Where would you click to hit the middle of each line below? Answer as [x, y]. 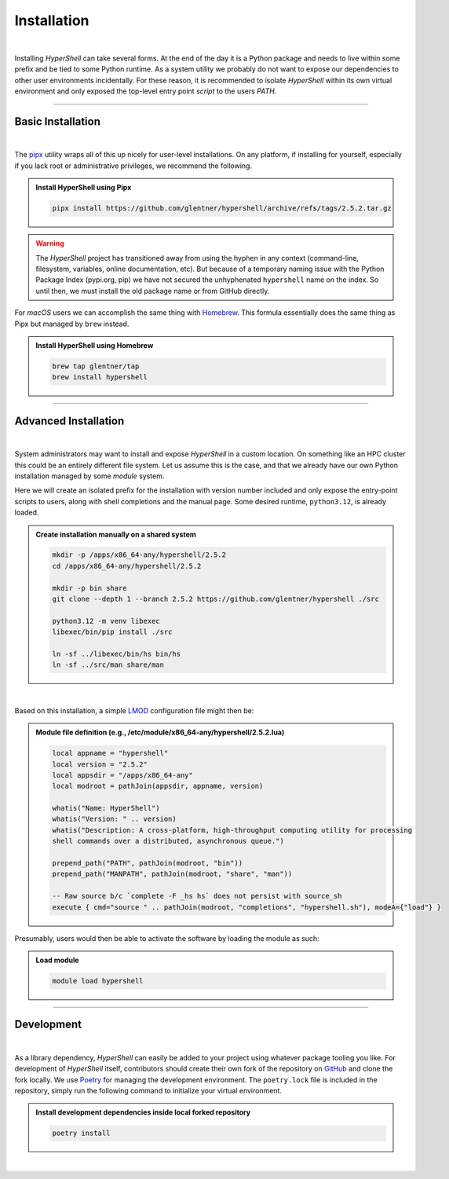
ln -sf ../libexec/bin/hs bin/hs [116, 654]
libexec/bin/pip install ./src [112, 632]
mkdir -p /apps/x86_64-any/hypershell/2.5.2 [139, 555]
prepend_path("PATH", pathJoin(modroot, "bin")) [148, 863]
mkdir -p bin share [89, 588]
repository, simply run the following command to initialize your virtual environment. [148, 1091]
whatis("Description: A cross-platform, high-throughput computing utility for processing [232, 830]
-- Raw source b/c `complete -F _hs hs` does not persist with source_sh [197, 896]
